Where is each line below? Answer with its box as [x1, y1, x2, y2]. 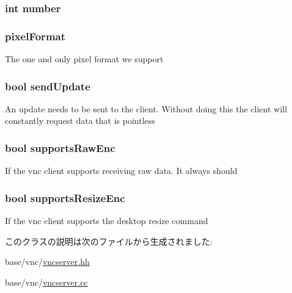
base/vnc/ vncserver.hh [5, 255, 90, 268]
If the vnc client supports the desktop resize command [5, 214, 208, 227]
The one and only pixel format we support [5, 52, 164, 65]
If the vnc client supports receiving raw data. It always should [5, 164, 238, 177]
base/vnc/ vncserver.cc [5, 275, 88, 288]
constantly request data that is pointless [5, 114, 155, 127]
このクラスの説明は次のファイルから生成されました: [5, 234, 213, 247]
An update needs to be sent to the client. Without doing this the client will [5, 102, 287, 115]
